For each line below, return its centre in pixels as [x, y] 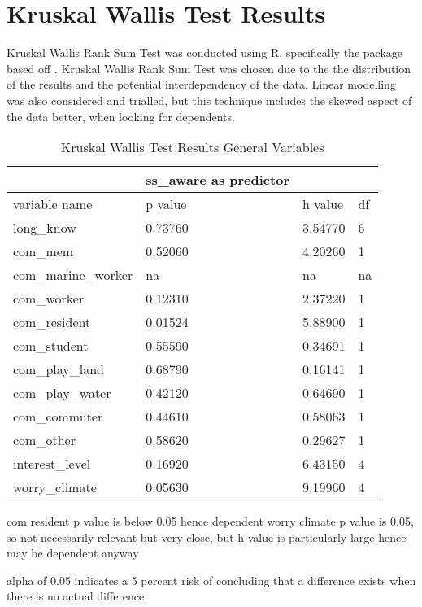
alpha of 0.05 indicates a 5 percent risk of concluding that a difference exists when [211, 580]
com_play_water [62, 393]
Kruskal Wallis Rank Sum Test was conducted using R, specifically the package [204, 52]
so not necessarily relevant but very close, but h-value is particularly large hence [207, 537]
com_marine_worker [73, 275]
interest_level [52, 464]
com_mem [44, 251]
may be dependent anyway [73, 553]
